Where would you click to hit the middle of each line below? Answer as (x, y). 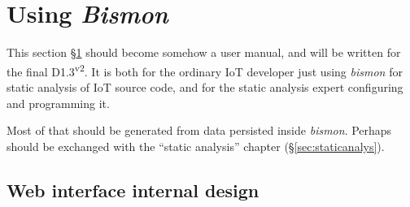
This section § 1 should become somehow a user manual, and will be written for (204, 52)
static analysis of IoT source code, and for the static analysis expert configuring (205, 86)
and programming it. (58, 103)
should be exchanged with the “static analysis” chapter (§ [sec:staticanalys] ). (196, 146)
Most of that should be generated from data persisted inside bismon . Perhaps (199, 130)
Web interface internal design (133, 190)
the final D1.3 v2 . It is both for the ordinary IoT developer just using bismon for (205, 70)
